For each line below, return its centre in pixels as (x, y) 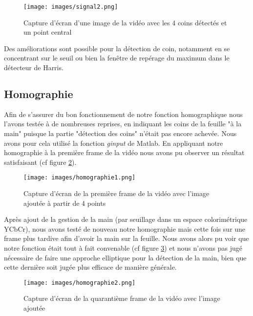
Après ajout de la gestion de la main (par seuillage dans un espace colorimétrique (126, 219)
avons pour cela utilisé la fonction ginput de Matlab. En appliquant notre (114, 143)
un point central (48, 32)
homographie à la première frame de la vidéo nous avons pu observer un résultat (124, 152)
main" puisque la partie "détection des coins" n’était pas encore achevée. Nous (120, 133)
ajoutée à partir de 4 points (65, 203)
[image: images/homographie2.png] (80, 283)
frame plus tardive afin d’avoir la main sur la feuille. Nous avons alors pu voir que (126, 238)
